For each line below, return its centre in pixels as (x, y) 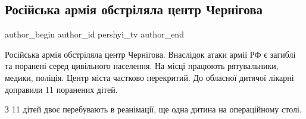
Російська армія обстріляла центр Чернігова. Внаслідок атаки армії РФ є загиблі (150, 54)
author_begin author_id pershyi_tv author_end (94, 34)
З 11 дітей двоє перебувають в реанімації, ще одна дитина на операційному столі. (153, 109)
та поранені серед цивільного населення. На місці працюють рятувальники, (142, 66)
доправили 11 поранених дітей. (61, 89)
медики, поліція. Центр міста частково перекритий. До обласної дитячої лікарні (149, 77)
